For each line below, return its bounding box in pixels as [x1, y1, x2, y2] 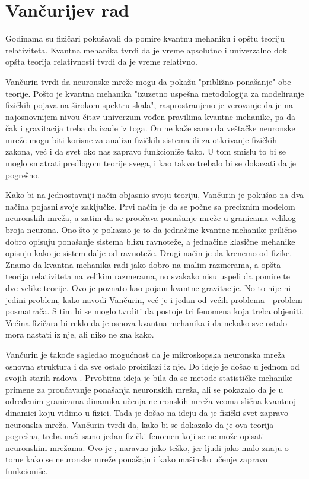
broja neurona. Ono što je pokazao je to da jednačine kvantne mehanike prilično [5, 223, 297, 236]
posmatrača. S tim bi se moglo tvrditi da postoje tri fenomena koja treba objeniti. [5, 305, 304, 317]
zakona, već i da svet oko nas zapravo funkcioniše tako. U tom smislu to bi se [5, 145, 286, 157]
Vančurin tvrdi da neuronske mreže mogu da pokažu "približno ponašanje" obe [5, 75, 291, 87]
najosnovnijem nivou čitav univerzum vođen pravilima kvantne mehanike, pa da [5, 110, 296, 122]
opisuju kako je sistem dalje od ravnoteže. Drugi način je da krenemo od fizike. [5, 247, 292, 259]
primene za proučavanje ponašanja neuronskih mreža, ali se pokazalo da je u [5, 383, 283, 395]
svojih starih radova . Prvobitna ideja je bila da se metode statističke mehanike [5, 371, 293, 384]
